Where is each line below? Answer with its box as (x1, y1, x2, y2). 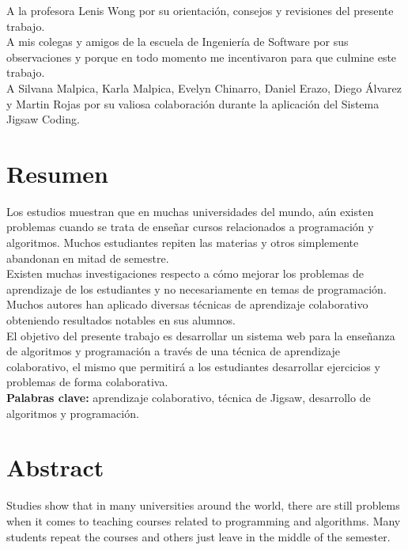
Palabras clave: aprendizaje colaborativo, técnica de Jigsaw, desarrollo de (6, 389, 371, 405)
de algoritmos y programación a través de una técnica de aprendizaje (6, 343, 340, 359)
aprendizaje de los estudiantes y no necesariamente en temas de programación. (6, 280, 387, 297)
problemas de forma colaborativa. (6, 374, 168, 390)
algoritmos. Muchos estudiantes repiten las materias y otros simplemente (6, 234, 359, 251)
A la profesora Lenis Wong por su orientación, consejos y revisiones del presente (6, 2, 394, 18)
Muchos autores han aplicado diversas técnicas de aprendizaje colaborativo (6, 296, 368, 313)
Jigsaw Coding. (6, 111, 80, 127)
